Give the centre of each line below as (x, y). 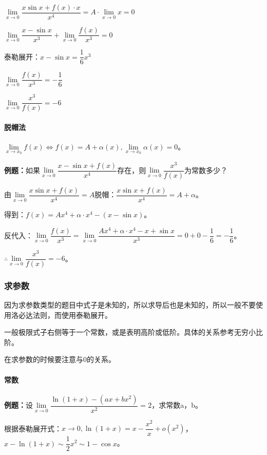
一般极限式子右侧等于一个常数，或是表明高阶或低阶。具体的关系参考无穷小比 (133, 332)
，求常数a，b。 (177, 405)
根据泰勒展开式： (33, 428)
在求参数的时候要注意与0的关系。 (60, 359)
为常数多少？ (206, 170)
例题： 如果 (22, 170)
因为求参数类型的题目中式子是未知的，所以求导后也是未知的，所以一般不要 (130, 305)
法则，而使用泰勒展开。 (72, 315)
